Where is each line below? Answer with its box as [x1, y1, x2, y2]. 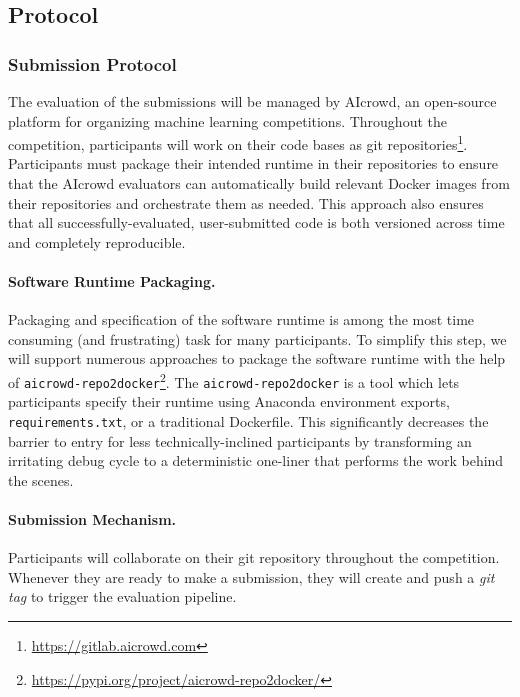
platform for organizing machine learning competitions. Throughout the [8, 110, 447, 131]
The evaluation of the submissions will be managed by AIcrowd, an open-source [8, 91, 497, 111]
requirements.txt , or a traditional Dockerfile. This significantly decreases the [8, 410, 489, 431]
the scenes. [8, 469, 74, 490]
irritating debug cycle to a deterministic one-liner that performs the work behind [8, 450, 504, 471]
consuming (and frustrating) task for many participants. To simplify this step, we [8, 328, 507, 349]
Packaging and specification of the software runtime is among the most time [8, 309, 475, 330]
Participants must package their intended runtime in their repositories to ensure [8, 153, 499, 174]
